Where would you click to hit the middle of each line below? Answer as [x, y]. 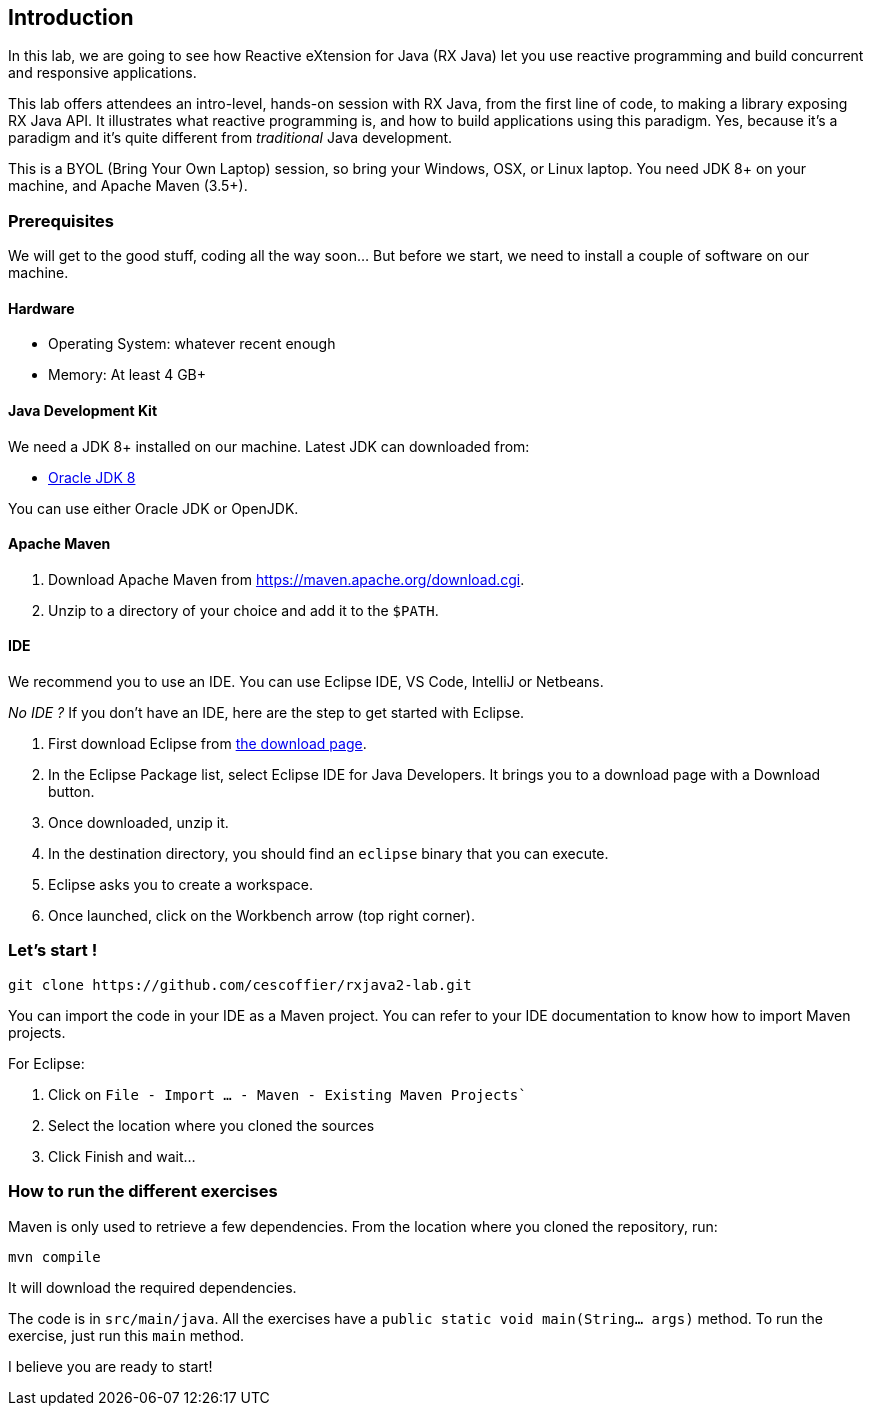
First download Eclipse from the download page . [207, 744]
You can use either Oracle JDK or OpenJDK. [153, 508]
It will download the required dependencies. [152, 1287]
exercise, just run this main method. [126, 1335]
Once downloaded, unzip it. [138, 823]
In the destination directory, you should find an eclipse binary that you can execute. [328, 854]
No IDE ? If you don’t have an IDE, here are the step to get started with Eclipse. [266, 713]
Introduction [71, 17]
